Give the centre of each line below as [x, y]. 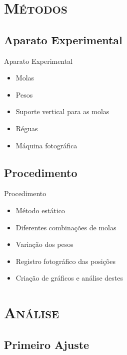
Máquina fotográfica [46, 145]
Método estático [40, 210]
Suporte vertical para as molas [62, 111]
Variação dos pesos [44, 244]
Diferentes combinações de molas [66, 227]
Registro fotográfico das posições [66, 261]
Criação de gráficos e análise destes [69, 278]
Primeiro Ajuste [47, 344]
